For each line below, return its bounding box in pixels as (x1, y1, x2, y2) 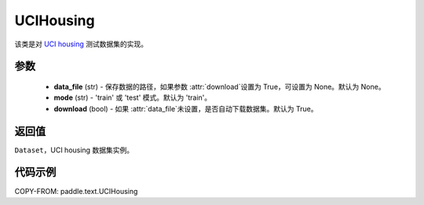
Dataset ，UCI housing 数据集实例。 (14, 145, 133, 155)
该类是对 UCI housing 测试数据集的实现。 (14, 39, 148, 49)
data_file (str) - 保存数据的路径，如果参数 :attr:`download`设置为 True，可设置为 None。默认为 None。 (53, 82, 386, 91)
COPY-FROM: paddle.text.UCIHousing (14, 186, 138, 196)
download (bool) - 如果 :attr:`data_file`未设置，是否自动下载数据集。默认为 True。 (53, 104, 318, 113)
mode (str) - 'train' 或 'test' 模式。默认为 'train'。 (53, 93, 212, 102)
